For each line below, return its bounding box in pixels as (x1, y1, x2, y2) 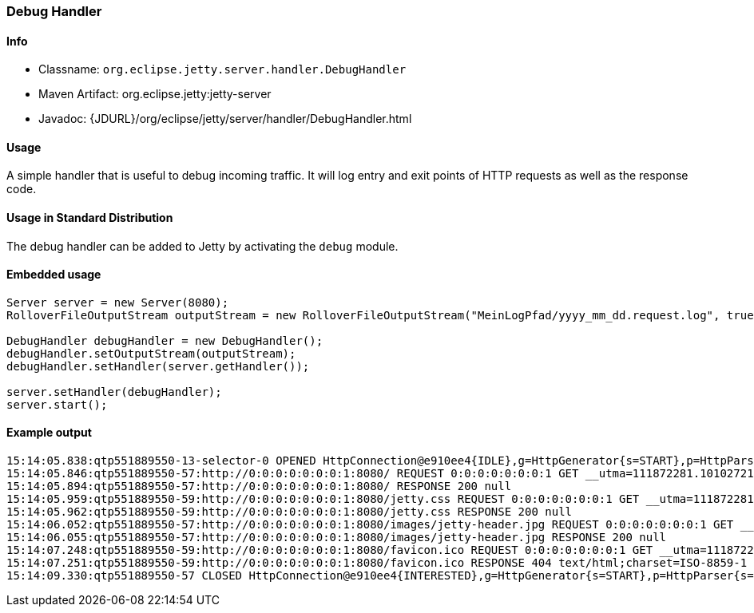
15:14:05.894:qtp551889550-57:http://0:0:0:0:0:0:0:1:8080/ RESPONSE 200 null (6, 480, 512, 493)
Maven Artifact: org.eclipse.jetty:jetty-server (38, 87, 272, 101)
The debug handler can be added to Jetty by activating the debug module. (6, 239, 399, 253)
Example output (6, 425, 92, 440)
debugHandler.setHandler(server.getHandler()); (6, 359, 310, 373)
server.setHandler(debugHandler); (6, 385, 222, 398)
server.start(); (6, 397, 108, 411)
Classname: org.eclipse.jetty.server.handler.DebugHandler (38, 62, 407, 77)
